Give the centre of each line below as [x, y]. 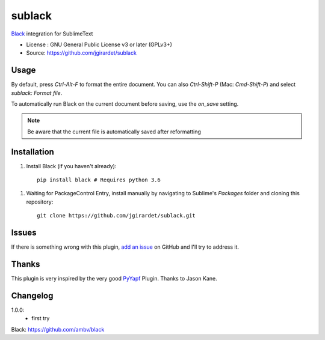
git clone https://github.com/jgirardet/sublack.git [116, 216]
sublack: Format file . [37, 93]
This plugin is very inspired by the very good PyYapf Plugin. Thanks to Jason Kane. [114, 279]
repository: [40, 202]
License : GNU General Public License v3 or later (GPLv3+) [99, 44]
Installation [32, 152]
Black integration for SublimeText [52, 34]
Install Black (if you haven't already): [71, 166]
